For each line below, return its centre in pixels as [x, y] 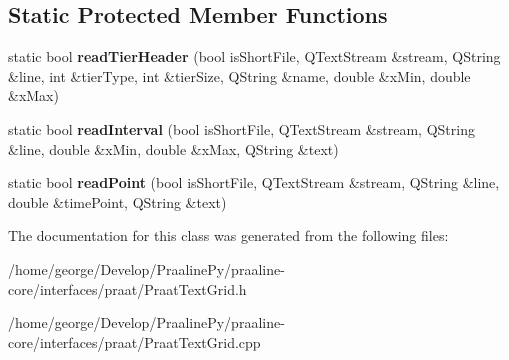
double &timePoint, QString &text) [117, 201]
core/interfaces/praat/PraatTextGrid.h [127, 288]
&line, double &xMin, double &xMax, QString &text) [173, 148]
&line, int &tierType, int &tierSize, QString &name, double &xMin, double [239, 75]
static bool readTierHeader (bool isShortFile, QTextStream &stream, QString [254, 56]
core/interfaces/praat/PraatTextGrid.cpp [134, 341]
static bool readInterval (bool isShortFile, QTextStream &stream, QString [241, 128]
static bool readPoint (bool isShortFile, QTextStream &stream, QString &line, [254, 182]
